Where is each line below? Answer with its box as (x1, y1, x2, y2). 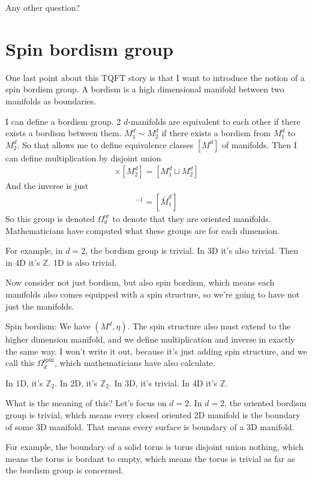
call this (5, 356, 35, 369)
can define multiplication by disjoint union (5, 151, 161, 164)
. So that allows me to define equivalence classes (17, 138, 194, 151)
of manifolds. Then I (221, 138, 297, 151)
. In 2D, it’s (55, 376, 98, 389)
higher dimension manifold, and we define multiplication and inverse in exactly (5, 333, 295, 346)
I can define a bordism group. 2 (5, 115, 121, 127)
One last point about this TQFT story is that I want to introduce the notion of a (5, 71, 305, 83)
